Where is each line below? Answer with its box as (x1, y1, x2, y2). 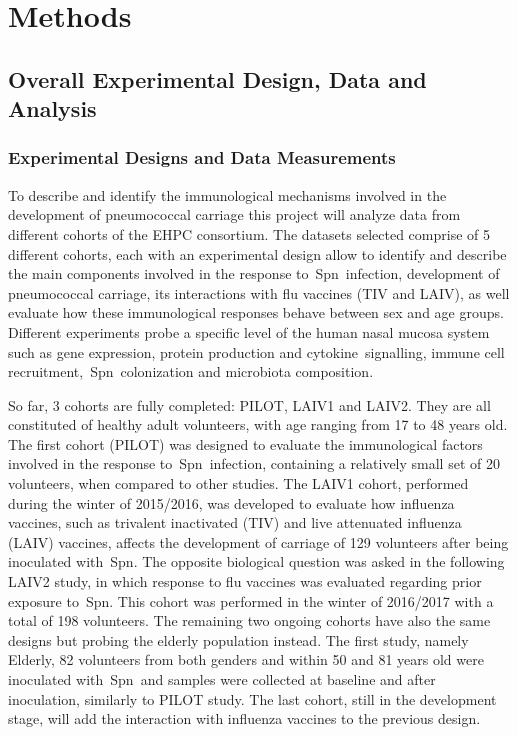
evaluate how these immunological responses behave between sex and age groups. (8, 302, 504, 323)
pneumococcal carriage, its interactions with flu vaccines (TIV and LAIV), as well (8, 282, 510, 303)
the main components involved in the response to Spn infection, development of (8, 263, 500, 284)
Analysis (8, 93, 97, 124)
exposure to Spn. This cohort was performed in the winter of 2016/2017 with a (8, 590, 494, 611)
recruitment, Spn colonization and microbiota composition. (8, 361, 374, 382)
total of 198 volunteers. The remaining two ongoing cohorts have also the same (8, 610, 491, 631)
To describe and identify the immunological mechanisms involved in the (8, 184, 447, 205)
